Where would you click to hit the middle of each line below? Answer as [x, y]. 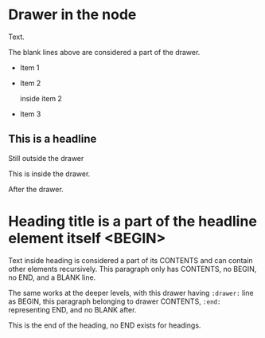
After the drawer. [36, 189]
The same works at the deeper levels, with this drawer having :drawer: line [131, 293]
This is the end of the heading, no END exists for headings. [105, 325]
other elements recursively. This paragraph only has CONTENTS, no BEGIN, [132, 269]
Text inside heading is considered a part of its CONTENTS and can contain [131, 260]
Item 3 [30, 114]
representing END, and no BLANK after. [72, 309]
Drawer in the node [72, 15]
